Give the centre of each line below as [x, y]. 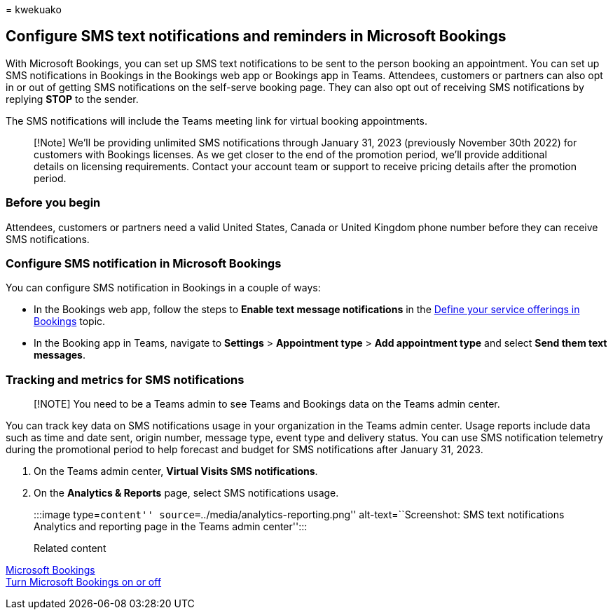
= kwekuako [34, 9]
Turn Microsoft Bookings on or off [84, 582]
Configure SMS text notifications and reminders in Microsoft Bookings [256, 36]
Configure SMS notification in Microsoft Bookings [144, 263]
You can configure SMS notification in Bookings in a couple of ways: [163, 288]
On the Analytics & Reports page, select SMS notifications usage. [186, 493]
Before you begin [53, 203]
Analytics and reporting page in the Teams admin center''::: [171, 527]
